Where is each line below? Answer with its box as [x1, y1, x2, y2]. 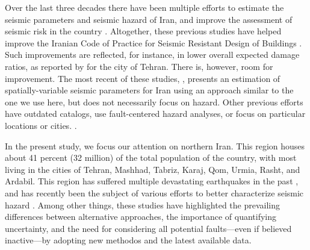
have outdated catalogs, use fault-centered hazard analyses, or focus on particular [5, 107, 306, 120]
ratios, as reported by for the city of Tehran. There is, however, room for [5, 60, 273, 72]
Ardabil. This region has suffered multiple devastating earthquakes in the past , [5, 175, 299, 187]
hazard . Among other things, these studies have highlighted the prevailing [5, 198, 281, 211]
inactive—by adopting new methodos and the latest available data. [5, 234, 252, 246]
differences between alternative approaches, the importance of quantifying [5, 210, 277, 223]
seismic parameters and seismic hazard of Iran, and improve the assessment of [5, 13, 293, 25]
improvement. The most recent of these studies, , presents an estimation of [5, 72, 281, 84]
